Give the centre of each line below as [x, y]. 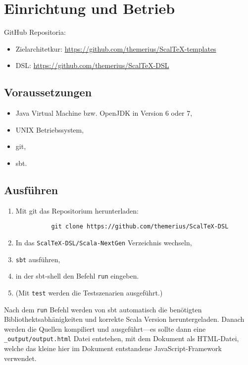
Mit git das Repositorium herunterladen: [77, 210]
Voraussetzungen [48, 92]
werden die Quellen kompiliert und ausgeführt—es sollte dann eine [105, 328]
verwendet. [20, 358]
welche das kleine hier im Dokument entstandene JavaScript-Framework [113, 348]
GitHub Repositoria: [35, 32]
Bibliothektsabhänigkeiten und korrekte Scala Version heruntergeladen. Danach [124, 319]
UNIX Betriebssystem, [50, 129]
